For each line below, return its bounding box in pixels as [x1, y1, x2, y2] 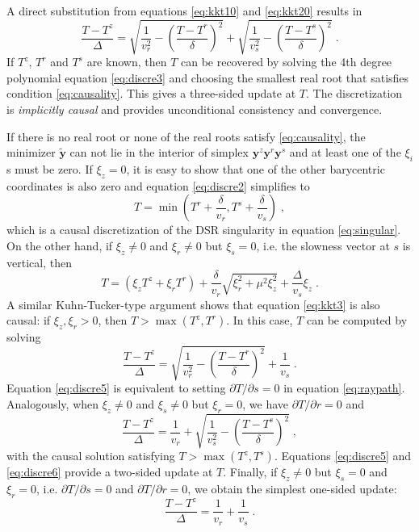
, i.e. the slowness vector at [256, 237, 390, 253]
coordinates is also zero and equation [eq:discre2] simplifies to [6, 177, 310, 194]
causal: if [6, 312, 51, 329]
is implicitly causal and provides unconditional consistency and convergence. [6, 100, 383, 117]
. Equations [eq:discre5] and [274, 447, 412, 464]
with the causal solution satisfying [6, 447, 175, 464]
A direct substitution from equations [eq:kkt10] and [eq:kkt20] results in [6, 2, 362, 19]
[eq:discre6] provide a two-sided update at [6, 463, 213, 480]
